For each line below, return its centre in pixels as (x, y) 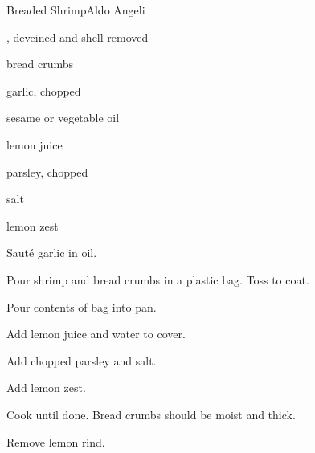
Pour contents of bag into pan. (82, 306)
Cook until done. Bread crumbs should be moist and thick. (151, 414)
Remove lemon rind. (56, 441)
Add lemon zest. (46, 388)
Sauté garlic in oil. (52, 253)
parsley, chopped (47, 171)
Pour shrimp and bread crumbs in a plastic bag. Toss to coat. (158, 279)
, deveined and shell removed (78, 37)
